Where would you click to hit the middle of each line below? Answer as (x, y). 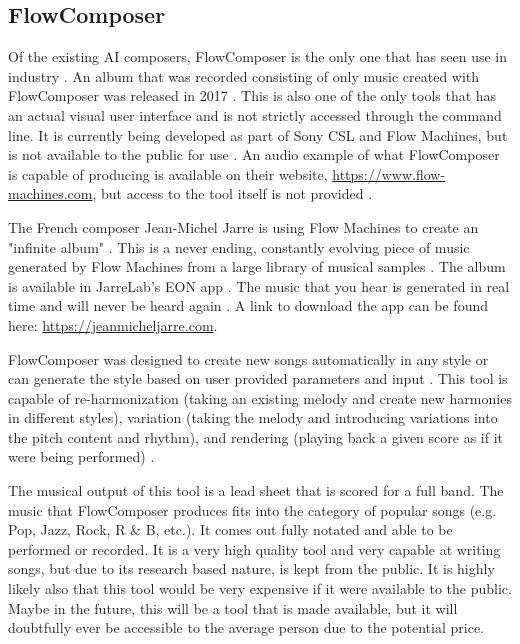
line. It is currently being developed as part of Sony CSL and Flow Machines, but (258, 134)
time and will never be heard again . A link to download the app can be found (248, 305)
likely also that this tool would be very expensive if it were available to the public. (260, 588)
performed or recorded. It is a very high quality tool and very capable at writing (254, 548)
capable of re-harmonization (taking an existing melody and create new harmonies (260, 397)
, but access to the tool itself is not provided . (232, 193)
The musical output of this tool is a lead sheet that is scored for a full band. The (256, 490)
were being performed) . (81, 456)
